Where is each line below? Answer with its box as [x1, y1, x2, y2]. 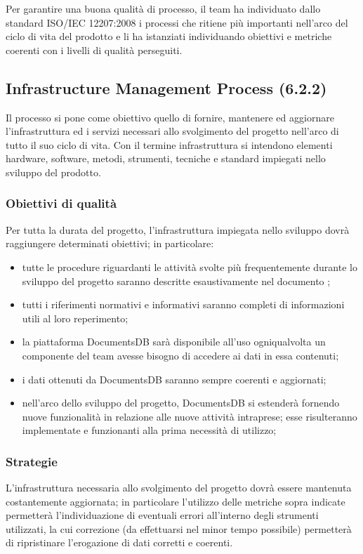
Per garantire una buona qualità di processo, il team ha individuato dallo [6, 1, 321, 15]
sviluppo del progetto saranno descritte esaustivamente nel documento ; [22, 273, 331, 288]
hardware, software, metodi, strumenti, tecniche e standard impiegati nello [6, 151, 326, 166]
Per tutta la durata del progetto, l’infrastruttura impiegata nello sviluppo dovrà [6, 222, 350, 237]
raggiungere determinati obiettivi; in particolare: [6, 236, 214, 251]
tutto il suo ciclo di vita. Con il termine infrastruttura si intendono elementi [6, 137, 333, 152]
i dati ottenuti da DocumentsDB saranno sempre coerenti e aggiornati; [22, 371, 326, 386]
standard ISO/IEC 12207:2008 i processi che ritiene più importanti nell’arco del [6, 15, 348, 29]
